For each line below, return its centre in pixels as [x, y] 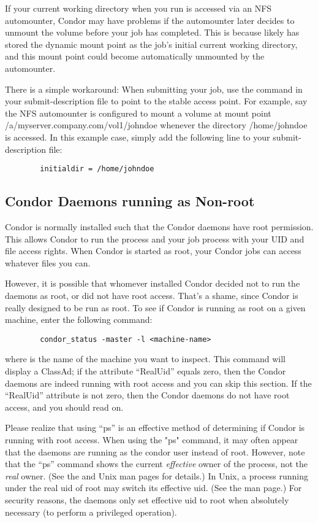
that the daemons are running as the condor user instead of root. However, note [155, 451]
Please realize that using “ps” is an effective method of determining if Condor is [155, 428]
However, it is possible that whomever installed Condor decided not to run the [153, 283]
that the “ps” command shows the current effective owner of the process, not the [157, 464]
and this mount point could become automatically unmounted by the [135, 56]
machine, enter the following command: [79, 320]
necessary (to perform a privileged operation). [91, 512]
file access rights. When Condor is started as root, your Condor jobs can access [153, 251]
